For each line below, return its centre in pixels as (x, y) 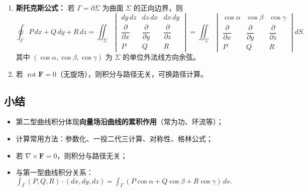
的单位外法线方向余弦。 (161, 56)
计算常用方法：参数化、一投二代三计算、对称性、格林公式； (114, 138)
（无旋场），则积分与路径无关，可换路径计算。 (132, 73)
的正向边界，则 (158, 8)
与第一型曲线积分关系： (55, 172)
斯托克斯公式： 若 (45, 8)
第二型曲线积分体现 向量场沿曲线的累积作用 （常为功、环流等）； (120, 122)
